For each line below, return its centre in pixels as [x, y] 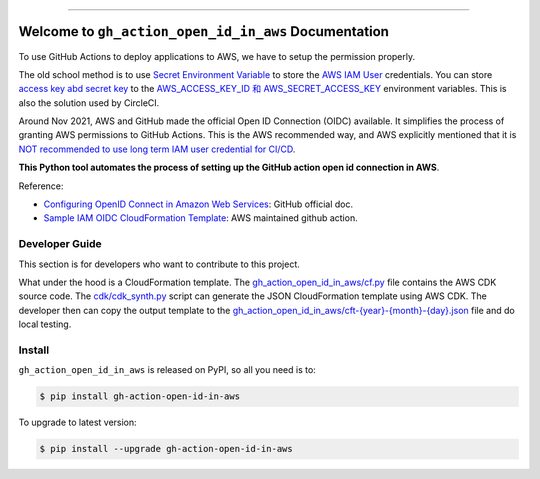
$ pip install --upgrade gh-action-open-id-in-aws [166, 449]
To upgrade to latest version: [77, 422]
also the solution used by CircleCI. [89, 102]
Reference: [41, 186]
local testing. [45, 324]
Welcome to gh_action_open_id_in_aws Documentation [204, 31]
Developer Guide [60, 244]
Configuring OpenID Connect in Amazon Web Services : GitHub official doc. [198, 204]
